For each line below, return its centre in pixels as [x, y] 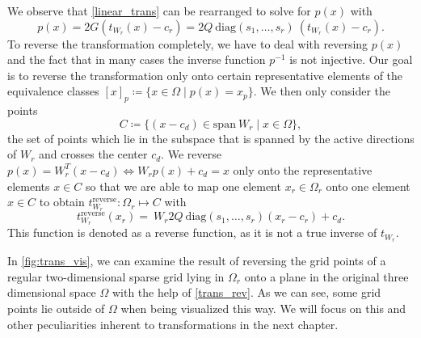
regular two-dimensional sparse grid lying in [116, 276]
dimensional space [52, 292]
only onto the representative [303, 169]
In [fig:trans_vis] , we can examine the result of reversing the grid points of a [197, 261]
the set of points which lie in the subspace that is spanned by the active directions [211, 138]
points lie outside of [56, 308]
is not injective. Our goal [351, 59]
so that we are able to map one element [183, 186]
